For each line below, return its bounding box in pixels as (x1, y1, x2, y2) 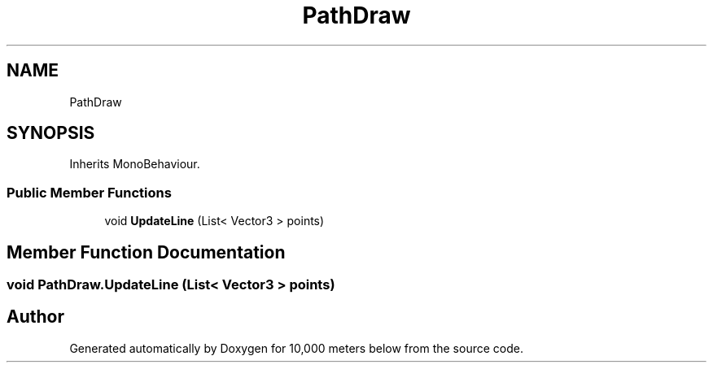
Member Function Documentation (7, 241, 286, 263)
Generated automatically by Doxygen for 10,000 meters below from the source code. (69, 341, 523, 355)
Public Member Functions (7, 184, 172, 201)
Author (7, 306, 64, 328)
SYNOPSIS (7, 123, 95, 144)
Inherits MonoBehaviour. (69, 157, 200, 171)
